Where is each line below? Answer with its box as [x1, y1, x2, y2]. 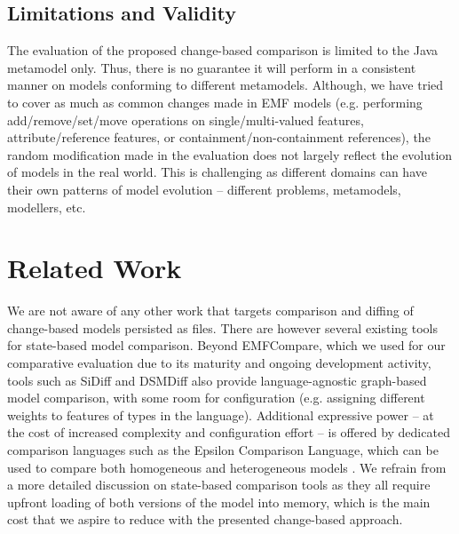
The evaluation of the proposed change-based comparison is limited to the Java [7, 41, 439, 60]
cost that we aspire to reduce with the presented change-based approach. [7, 510, 403, 529]
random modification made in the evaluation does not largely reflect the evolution [7, 145, 453, 163]
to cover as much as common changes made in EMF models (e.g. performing [7, 92, 423, 111]
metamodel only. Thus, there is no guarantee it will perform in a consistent [7, 58, 416, 76]
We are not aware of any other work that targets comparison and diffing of [7, 301, 414, 320]
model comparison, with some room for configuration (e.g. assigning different [7, 388, 425, 407]
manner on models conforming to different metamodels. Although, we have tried [7, 76, 444, 94]
